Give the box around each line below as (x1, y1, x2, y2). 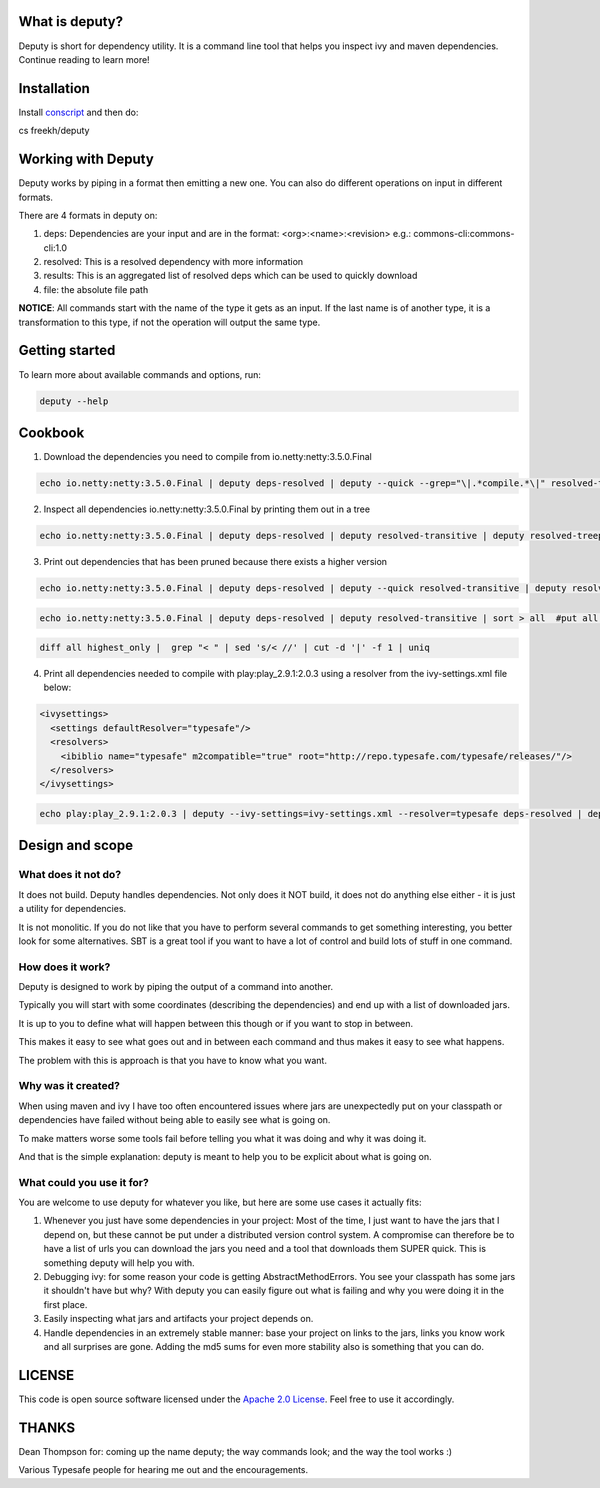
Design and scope (18, 837, 134, 854)
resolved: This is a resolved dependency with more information (43, 256, 304, 268)
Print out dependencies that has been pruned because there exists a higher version (43, 555, 388, 567)
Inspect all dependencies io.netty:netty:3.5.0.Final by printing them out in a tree (43, 503, 370, 515)
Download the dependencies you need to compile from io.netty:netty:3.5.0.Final (43, 451, 372, 463)
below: (43, 681, 72, 694)
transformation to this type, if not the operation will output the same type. (18, 316, 321, 328)
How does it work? (18, 960, 111, 974)
